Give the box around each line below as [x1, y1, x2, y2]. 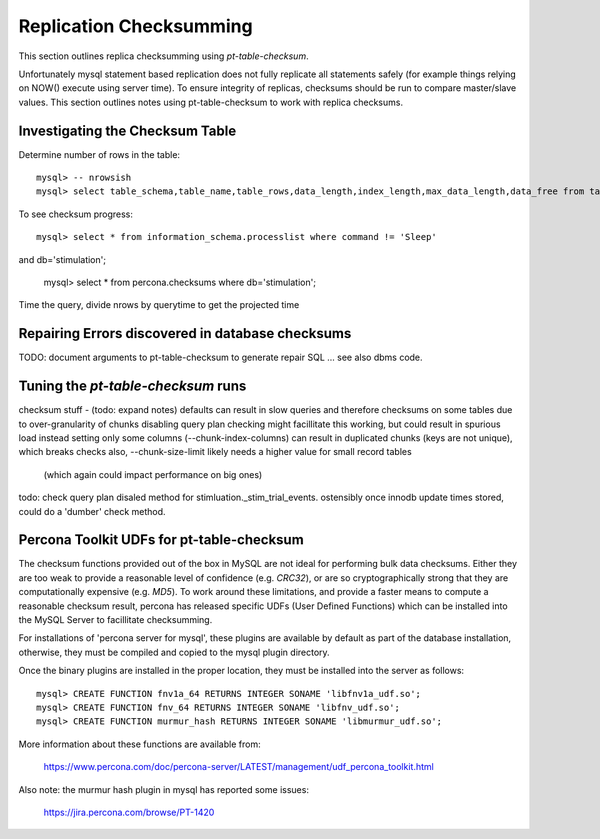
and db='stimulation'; [18, 253, 107, 265]
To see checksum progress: [18, 208, 134, 220]
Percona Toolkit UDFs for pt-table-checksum [18, 531, 304, 549]
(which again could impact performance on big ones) [43, 468, 263, 480]
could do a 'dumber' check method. [18, 505, 166, 517]
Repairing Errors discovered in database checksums [18, 325, 352, 342]
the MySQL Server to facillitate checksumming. [18, 613, 213, 625]
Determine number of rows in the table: [18, 148, 180, 160]
